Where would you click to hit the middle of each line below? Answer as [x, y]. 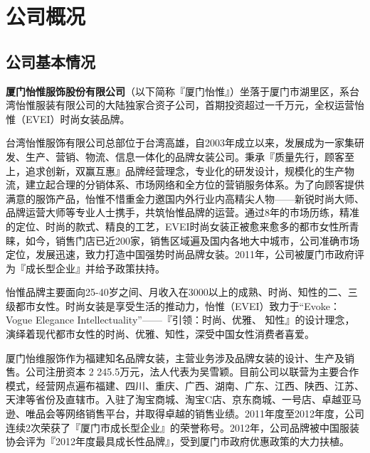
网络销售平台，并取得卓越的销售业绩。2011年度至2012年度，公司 [215, 414]
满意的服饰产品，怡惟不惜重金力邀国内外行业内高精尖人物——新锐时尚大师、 [185, 198]
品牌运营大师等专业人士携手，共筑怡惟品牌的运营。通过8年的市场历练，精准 [183, 212]
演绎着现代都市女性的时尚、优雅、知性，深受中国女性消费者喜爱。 [160, 334]
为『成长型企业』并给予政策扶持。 [85, 268]
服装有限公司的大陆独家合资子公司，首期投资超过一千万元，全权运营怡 [200, 105]
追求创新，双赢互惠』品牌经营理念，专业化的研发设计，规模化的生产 [185, 170]
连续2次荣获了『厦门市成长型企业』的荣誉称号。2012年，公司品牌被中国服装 [183, 427]
